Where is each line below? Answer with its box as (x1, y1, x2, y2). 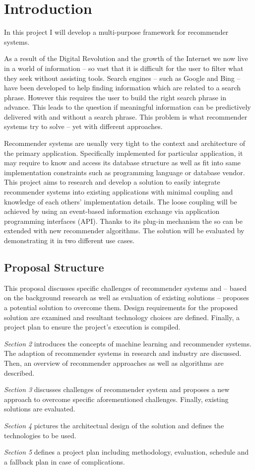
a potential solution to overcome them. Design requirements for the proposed (4, 302, 238, 312)
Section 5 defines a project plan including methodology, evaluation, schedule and (4, 447, 249, 457)
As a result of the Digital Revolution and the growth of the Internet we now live (4, 53, 248, 64)
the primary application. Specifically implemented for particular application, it (4, 147, 243, 158)
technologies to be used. (4, 430, 76, 440)
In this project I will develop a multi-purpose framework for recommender (4, 27, 229, 37)
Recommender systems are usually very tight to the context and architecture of (4, 138, 245, 148)
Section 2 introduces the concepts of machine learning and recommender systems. (4, 338, 252, 348)
